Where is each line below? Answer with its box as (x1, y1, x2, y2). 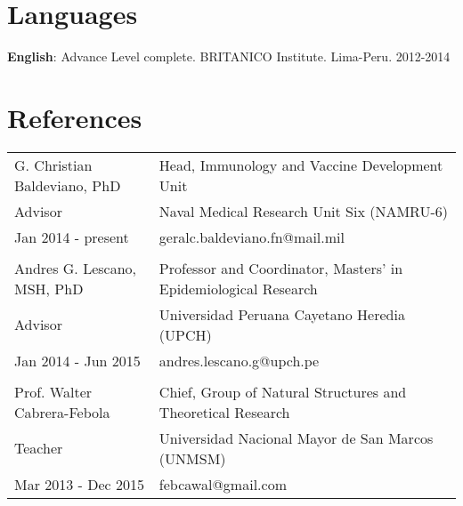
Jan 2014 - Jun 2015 (14, 349, 141, 371)
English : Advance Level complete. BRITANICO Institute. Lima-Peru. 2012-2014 (7, 47, 451, 66)
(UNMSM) (158, 447, 226, 469)
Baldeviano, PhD (14, 174, 121, 196)
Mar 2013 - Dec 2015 (14, 473, 145, 494)
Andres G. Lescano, (14, 257, 136, 278)
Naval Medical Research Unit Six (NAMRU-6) (158, 200, 448, 221)
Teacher (14, 438, 63, 459)
